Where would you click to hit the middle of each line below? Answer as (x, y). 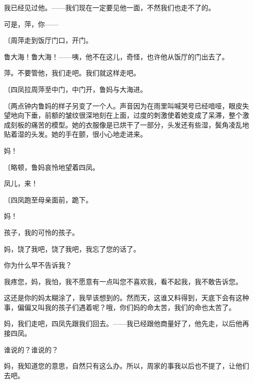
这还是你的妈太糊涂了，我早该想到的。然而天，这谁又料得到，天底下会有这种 (126, 298)
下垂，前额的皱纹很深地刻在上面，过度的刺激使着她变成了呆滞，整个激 (136, 115)
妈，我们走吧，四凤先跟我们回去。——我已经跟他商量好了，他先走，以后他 (123, 323)
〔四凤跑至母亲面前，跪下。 (48, 199)
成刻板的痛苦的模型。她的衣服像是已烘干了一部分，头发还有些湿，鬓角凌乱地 (126, 124)
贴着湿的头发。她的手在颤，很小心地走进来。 (75, 134)
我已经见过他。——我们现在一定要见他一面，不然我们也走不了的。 (109, 7)
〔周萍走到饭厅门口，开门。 (48, 40)
